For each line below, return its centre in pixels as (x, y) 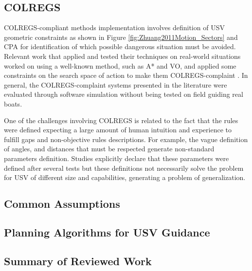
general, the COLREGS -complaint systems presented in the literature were (116, 84)
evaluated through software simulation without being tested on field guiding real (124, 94)
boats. (13, 103)
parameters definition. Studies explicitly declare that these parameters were (117, 158)
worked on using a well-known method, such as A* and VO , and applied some (120, 65)
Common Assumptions (62, 204)
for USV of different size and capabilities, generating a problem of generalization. (125, 177)
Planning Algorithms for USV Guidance (107, 232)
